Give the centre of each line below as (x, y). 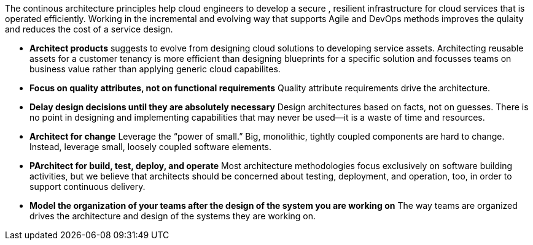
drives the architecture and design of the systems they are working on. (173, 216)
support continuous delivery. (88, 187)
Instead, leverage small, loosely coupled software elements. (150, 147)
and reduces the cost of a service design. (89, 29)
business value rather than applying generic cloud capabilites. (155, 69)
